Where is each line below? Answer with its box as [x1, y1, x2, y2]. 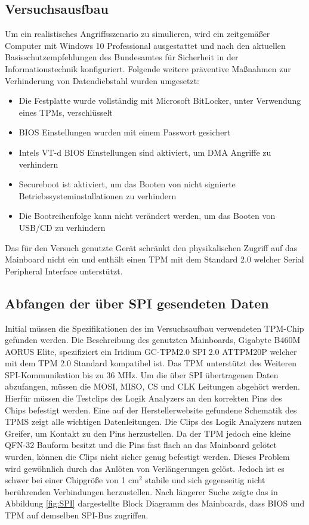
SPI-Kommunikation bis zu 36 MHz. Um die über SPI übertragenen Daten [5, 368, 279, 381]
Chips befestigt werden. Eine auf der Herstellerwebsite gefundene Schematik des [5, 403, 297, 416]
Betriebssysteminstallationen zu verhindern [18, 189, 177, 202]
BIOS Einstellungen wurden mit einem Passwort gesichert [18, 126, 231, 138]
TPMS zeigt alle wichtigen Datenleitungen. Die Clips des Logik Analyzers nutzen [5, 415, 302, 428]
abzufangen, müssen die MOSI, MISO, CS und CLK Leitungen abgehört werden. [5, 380, 300, 393]
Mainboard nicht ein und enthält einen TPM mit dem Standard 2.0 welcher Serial [5, 253, 304, 265]
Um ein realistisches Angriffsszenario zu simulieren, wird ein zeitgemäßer [5, 27, 270, 40]
